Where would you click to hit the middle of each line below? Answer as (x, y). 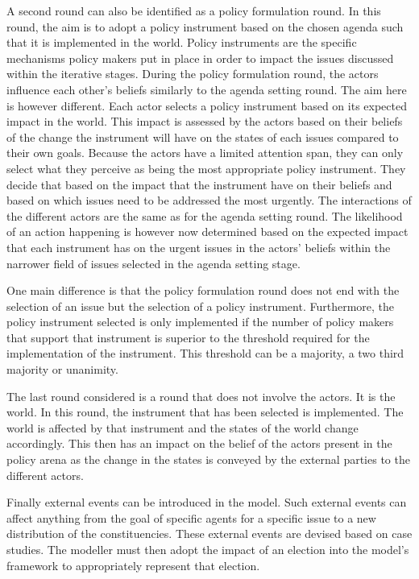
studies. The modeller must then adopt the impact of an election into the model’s (208, 549)
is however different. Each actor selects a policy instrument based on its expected (207, 105)
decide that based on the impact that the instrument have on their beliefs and (199, 184)
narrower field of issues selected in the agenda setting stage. (153, 263)
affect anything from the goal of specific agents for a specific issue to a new (191, 517)
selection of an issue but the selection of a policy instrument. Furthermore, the (201, 306)
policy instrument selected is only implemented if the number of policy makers (200, 322)
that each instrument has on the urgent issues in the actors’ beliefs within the (199, 247)
